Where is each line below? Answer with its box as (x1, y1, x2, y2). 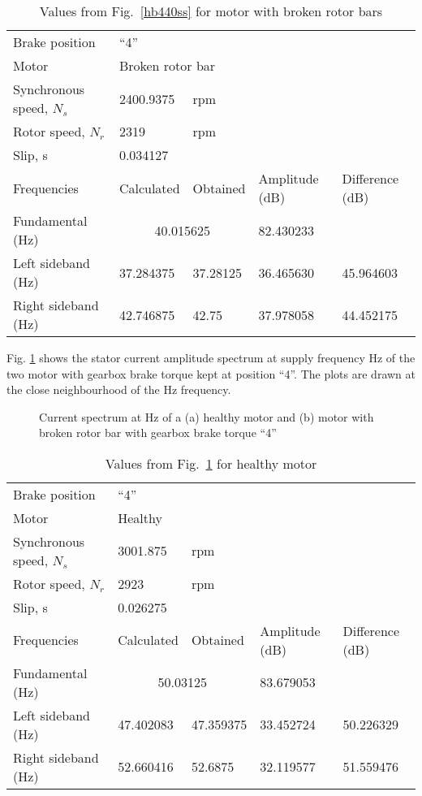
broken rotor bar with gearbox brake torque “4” (39, 424, 277, 441)
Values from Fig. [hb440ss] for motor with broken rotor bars (39, 2, 383, 20)
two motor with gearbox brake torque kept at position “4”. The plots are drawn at (6, 365, 416, 382)
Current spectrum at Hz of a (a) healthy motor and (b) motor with (39, 408, 374, 425)
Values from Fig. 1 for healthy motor (105, 453, 317, 473)
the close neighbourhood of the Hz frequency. (6, 381, 231, 398)
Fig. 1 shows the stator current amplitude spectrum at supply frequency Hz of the (6, 349, 416, 366)
